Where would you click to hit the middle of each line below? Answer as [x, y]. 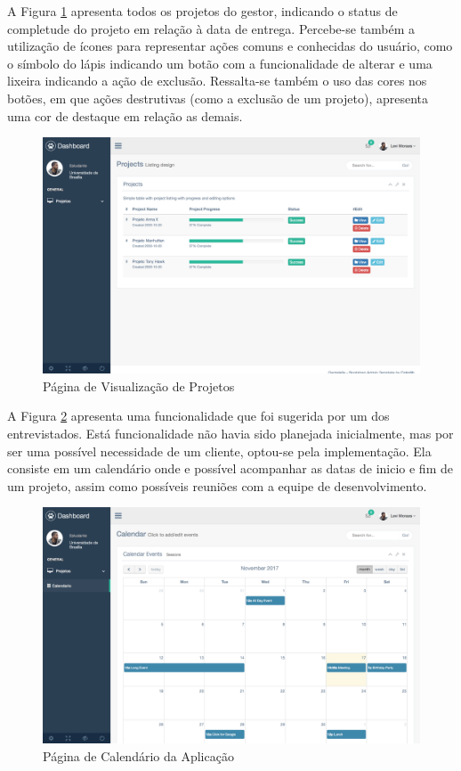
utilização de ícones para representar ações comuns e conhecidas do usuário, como [230, 46]
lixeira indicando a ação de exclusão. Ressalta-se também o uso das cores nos [217, 81]
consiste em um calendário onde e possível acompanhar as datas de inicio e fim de [230, 468]
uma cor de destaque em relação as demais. [125, 115]
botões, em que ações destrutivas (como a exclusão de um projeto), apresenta [218, 98]
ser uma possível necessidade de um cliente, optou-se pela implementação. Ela [219, 451]
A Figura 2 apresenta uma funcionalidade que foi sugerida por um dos [198, 416]
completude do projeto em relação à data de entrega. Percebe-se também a [211, 28]
